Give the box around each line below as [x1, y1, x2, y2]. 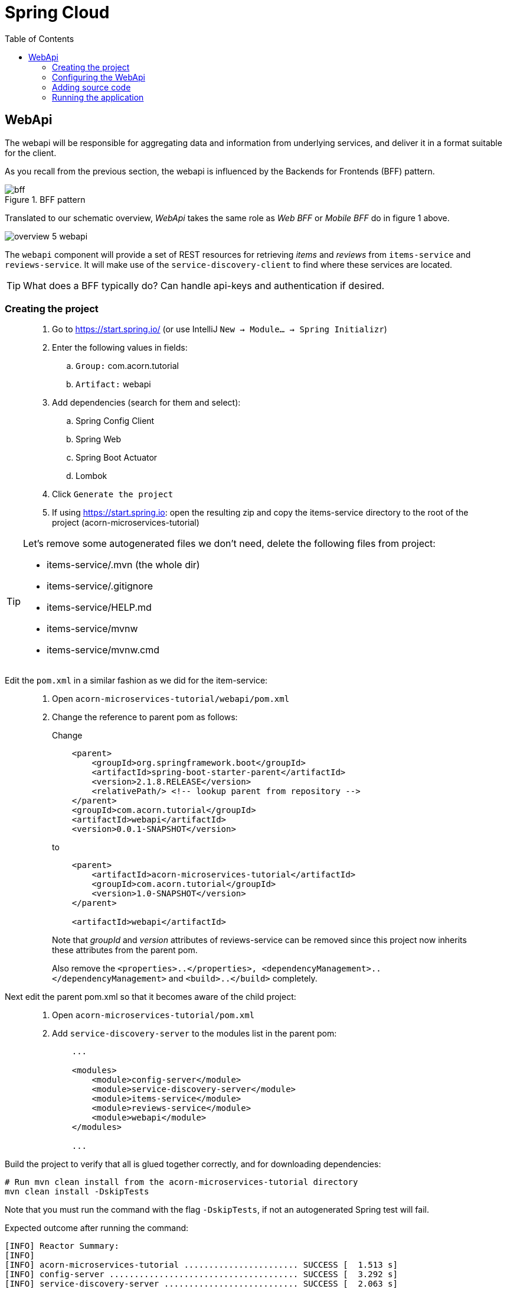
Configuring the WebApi [52, 72, 145, 82]
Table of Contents [5, 33, 74, 44]
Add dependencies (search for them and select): [52, 397, 241, 408]
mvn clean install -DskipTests [5, 1187, 149, 1197]
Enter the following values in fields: [52, 342, 188, 353]
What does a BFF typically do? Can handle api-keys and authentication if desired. [23, 279, 385, 292]
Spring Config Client [76, 416, 155, 426]
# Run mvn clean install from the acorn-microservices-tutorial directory [5, 1177, 358, 1187]
